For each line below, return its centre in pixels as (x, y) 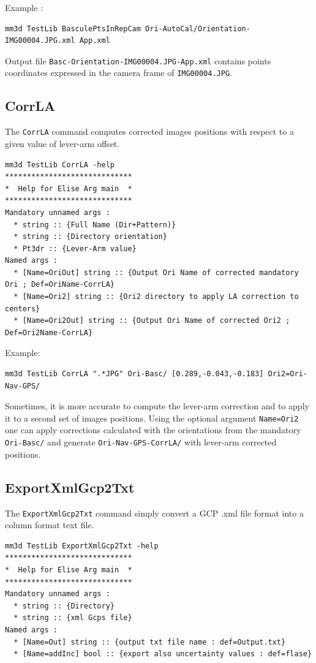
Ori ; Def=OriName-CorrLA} (60, 285)
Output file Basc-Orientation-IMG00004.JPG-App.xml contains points (138, 60)
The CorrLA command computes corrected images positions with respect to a (149, 131)
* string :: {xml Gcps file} (73, 618)
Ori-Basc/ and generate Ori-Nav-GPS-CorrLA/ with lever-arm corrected (141, 442)
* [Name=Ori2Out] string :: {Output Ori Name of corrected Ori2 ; (152, 321)
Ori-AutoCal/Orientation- (198, 28)
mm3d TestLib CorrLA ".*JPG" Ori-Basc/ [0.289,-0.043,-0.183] (134, 374)
